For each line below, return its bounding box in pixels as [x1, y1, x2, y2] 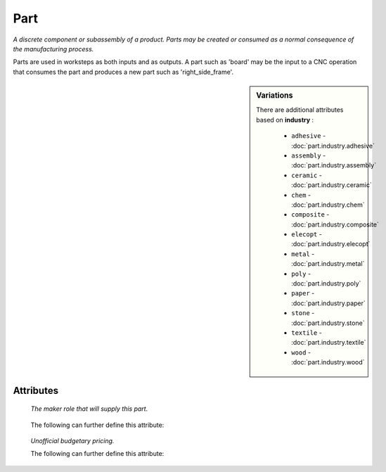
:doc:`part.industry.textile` [291, 338, 366, 347]
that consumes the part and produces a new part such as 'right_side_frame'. [13, 68, 234, 76]
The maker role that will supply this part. [30, 404, 148, 413]
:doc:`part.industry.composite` [291, 220, 380, 229]
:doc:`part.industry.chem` [291, 200, 365, 209]
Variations [256, 91, 293, 101]
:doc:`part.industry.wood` [291, 358, 365, 366]
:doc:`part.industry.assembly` [291, 161, 376, 170]
